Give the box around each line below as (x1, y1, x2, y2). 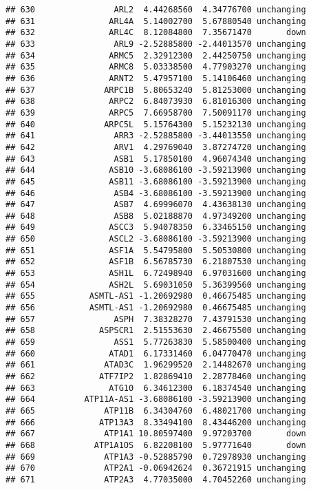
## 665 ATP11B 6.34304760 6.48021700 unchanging (6, 405, 306, 416)
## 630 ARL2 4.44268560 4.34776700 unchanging (6, 5, 306, 14)
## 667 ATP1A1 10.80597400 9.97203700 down (6, 429, 306, 439)
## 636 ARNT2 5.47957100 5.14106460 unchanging (6, 73, 306, 83)
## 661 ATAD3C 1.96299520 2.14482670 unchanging (6, 360, 306, 370)
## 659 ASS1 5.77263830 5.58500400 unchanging (6, 337, 306, 348)
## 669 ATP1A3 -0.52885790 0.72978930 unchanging (6, 451, 306, 462)
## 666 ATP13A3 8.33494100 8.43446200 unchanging (6, 417, 306, 427)
